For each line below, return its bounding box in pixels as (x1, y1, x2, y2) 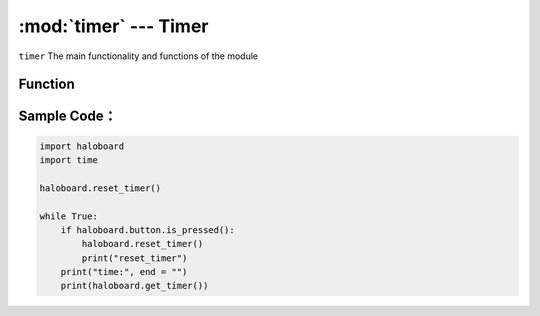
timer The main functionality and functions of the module (18, 50, 259, 62)
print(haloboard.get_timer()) (60, 280, 209, 292)
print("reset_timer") (81, 252, 188, 264)
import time (39, 154, 99, 165)
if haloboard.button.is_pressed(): (60, 224, 235, 235)
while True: (39, 210, 99, 222)
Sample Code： (18, 108, 117, 125)
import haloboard (39, 140, 125, 152)
